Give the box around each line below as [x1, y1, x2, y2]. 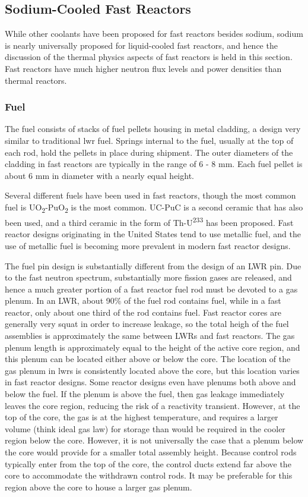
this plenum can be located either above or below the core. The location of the [5, 353, 291, 365]
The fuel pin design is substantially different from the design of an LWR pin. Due [5, 259, 301, 272]
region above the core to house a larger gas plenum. [5, 480, 192, 493]
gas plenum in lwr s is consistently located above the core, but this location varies [5, 364, 300, 376]
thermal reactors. [5, 74, 67, 86]
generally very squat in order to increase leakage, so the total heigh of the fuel [5, 317, 289, 330]
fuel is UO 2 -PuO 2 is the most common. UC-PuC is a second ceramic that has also [5, 200, 303, 215]
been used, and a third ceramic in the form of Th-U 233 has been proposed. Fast [5, 215, 294, 228]
